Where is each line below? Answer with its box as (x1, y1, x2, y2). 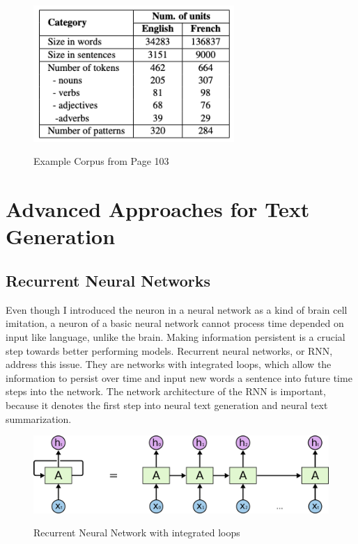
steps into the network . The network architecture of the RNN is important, (6, 384, 326, 399)
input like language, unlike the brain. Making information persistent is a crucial (6, 330, 345, 344)
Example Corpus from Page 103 (33, 154, 169, 168)
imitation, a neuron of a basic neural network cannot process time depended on (6, 316, 344, 330)
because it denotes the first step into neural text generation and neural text (6, 397, 328, 412)
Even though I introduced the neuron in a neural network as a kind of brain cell (6, 302, 348, 317)
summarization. (6, 411, 72, 426)
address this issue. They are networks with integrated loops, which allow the (6, 357, 332, 371)
